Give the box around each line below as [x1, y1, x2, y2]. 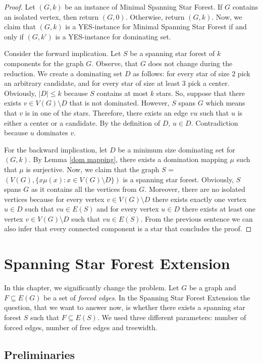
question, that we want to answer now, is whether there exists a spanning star [4, 302, 245, 313]
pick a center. [188, 78, 230, 88]
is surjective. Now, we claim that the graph [26, 164, 160, 174]
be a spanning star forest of [130, 48, 215, 59]
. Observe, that [91, 58, 138, 68]
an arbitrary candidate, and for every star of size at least [4, 78, 180, 88]
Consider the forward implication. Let [4, 48, 121, 59]
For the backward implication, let [4, 144, 108, 154]
